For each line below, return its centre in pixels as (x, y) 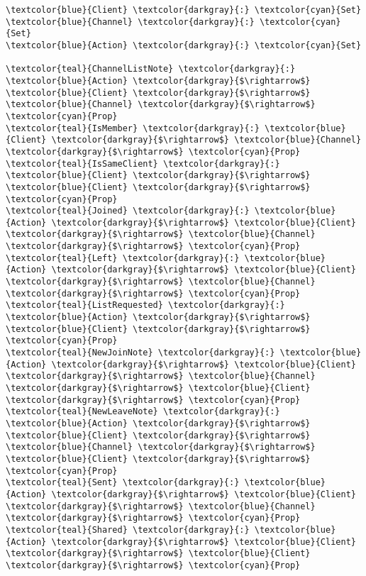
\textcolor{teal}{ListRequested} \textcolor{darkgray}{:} (145, 305)
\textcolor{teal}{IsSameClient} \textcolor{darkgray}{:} (143, 164)
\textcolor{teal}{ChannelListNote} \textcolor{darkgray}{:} (151, 69)
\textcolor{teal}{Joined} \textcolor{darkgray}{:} (128, 211)
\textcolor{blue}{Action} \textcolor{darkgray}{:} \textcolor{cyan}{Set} (184, 45)
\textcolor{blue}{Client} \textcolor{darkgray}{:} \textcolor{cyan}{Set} (184, 10)
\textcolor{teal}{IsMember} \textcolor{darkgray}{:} (133, 128)
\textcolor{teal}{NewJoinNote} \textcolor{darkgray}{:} (140, 353)
